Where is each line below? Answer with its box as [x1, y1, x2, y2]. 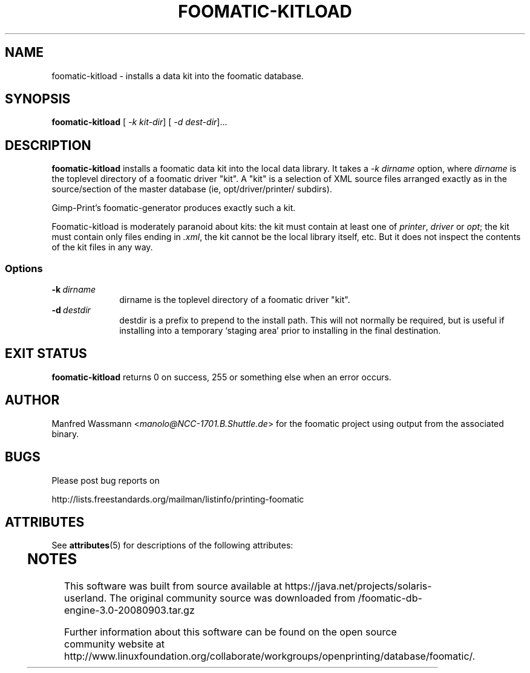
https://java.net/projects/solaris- [284, 580, 432, 593]
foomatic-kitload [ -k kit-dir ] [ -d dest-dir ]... [51, 117, 227, 128]
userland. [64, 592, 107, 605]
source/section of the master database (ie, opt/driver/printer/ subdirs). [51, 184, 332, 195]
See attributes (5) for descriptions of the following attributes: [51, 540, 293, 551]
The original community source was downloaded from [109, 592, 356, 605]
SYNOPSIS [5, 91, 71, 107]
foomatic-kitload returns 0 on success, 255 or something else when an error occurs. [51, 371, 391, 382]
